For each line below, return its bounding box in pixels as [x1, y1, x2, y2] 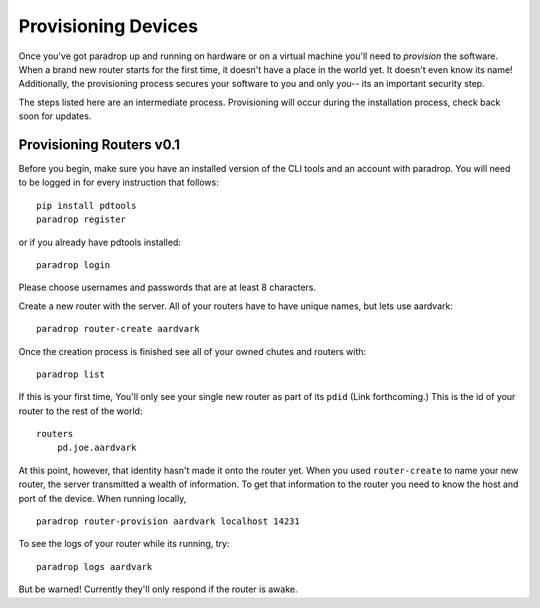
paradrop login [36, 259, 111, 270]
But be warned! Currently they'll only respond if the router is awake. [18, 583, 298, 595]
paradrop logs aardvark [36, 561, 153, 572]
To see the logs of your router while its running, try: [18, 538, 230, 550]
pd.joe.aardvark [56, 442, 137, 454]
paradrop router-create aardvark [36, 323, 200, 335]
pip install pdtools [36, 200, 137, 211]
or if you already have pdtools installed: [18, 236, 182, 248]
